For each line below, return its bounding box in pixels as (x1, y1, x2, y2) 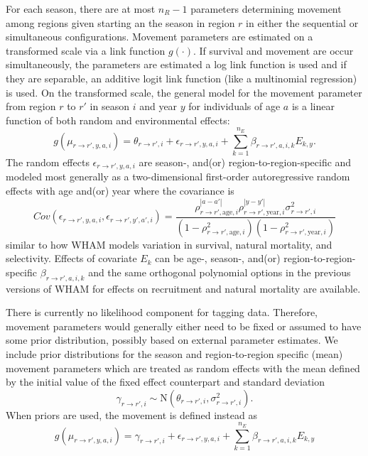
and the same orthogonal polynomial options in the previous (88, 264, 351, 279)
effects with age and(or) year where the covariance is (6, 183, 234, 197)
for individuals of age (188, 99, 281, 114)
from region (6, 99, 56, 114)
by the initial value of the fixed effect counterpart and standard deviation (6, 374, 325, 389)
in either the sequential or (246, 15, 359, 30)
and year (139, 99, 178, 114)
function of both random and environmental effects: (6, 112, 230, 127)
